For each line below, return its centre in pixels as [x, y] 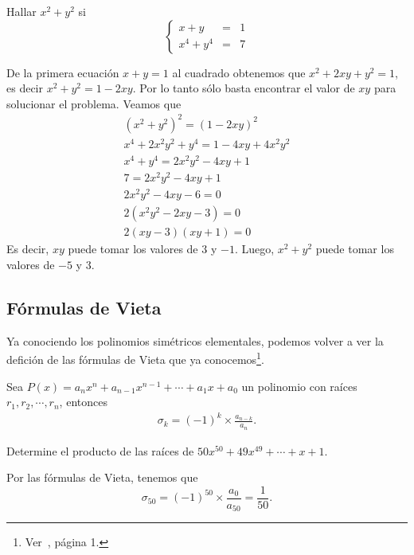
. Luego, [254, 249]
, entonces [83, 402]
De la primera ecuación [63, 72]
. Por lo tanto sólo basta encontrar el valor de [244, 88]
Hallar [21, 11]
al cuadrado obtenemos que [239, 72]
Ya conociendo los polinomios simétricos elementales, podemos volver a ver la [195, 340]
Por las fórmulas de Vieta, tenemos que [102, 477]
